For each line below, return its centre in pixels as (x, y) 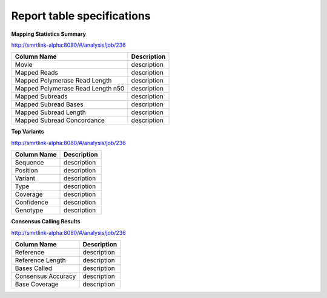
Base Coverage (37, 284)
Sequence (29, 163)
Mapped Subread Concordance (60, 120)
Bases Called (34, 268)
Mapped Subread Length (50, 112)
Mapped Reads (37, 73)
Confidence (31, 202)
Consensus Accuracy (45, 276)
